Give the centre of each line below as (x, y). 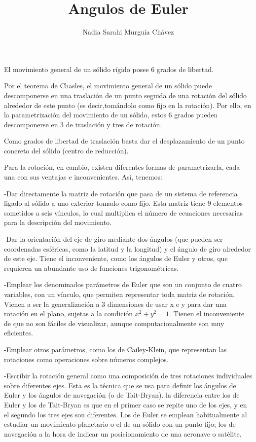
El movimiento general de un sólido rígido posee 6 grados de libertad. (109, 69)
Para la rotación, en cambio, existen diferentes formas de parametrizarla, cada (122, 167)
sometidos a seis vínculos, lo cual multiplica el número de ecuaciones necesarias (124, 212)
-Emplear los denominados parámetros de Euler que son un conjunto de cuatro (123, 284)
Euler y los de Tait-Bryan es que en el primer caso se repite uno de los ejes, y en (126, 404)
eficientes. (18, 333)
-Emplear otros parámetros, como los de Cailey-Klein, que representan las (115, 349)
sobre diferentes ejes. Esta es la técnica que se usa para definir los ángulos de (120, 385)
